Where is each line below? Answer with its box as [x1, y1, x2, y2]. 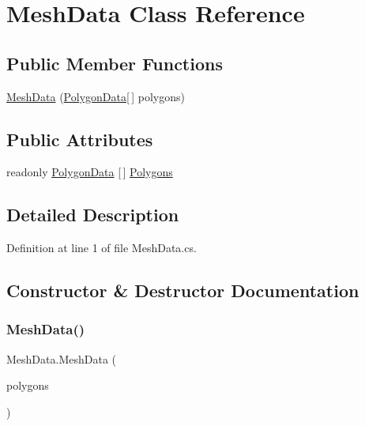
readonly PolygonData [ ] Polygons [6, 164, 173, 180]
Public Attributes [6, 126, 153, 151]
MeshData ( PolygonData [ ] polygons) [6, 88, 185, 104]
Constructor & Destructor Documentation [6, 278, 359, 303]
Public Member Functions [6, 51, 223, 75]
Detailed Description [6, 202, 179, 227]
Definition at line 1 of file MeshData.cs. [6, 239, 197, 256]
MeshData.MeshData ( [6, 350, 116, 367]
